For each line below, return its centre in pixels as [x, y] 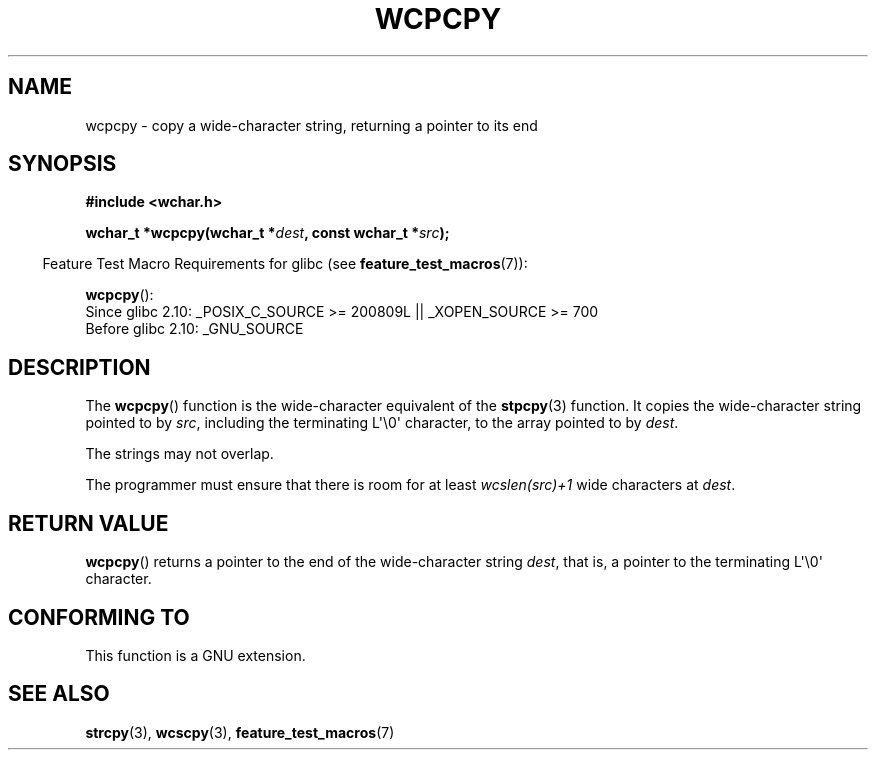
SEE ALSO [59, 694]
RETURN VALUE [88, 523]
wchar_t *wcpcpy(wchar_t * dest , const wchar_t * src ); [267, 233]
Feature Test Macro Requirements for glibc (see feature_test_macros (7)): [285, 264]
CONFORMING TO [99, 617]
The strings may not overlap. [179, 454]
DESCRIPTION [79, 367]
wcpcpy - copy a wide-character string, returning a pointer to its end [311, 125]
